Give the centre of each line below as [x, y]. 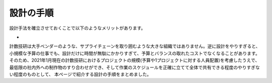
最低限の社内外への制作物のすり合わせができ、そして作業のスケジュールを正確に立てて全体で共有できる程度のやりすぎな [135, 67]
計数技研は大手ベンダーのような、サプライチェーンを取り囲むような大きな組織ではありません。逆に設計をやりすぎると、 [135, 46]
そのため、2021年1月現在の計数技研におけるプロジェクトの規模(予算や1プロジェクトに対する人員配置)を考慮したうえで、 [134, 60]
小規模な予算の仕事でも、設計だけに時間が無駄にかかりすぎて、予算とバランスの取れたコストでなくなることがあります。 [135, 53]
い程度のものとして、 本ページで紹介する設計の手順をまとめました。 [80, 74]
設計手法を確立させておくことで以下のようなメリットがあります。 [77, 28]
